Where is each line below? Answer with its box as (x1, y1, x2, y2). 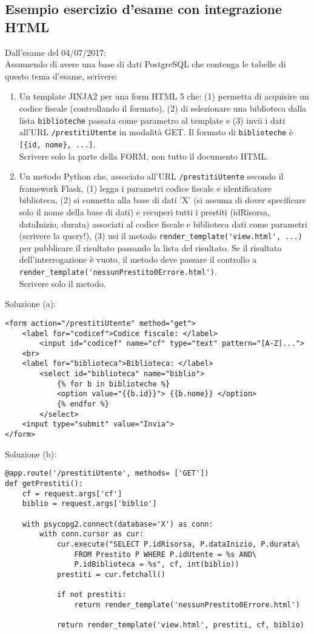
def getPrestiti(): (5, 479, 83, 488)
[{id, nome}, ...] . (19, 137, 96, 150)
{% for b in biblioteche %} (56, 379, 170, 388)
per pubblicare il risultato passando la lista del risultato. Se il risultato (19, 241, 282, 254)
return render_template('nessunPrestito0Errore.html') (74, 600, 300, 609)
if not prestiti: (56, 590, 127, 599)
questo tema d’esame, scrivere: (5, 69, 118, 82)
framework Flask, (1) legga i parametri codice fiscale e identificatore (19, 181, 272, 194)
